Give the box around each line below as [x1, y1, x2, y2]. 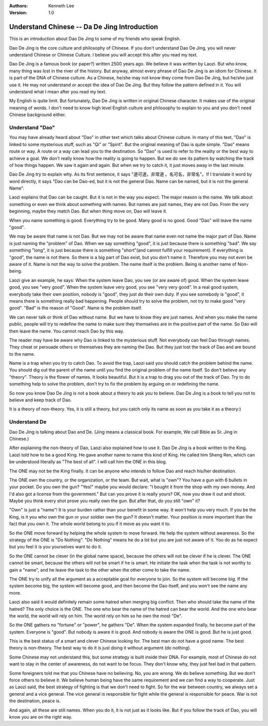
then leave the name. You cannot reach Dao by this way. [9, 328, 125, 334]
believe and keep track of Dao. [9, 397, 72, 403]
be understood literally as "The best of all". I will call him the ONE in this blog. [9, 459, 167, 465]
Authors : [9, 3, 28, 8]
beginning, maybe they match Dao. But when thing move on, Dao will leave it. [9, 208, 167, 214]
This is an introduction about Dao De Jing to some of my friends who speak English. [9, 36, 181, 42]
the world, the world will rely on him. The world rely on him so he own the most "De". [9, 613, 183, 619]
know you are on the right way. [9, 714, 72, 720]
